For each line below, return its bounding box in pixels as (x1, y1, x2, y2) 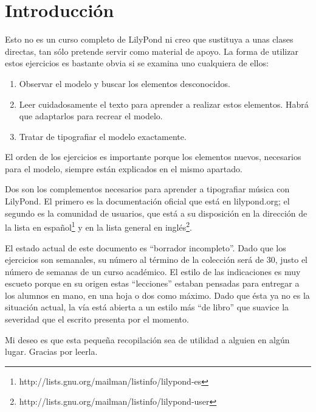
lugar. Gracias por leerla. (5, 345, 98, 358)
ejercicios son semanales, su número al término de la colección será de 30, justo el (5, 253, 307, 266)
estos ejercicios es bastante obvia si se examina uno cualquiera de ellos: (5, 57, 269, 69)
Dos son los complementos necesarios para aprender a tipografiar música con (5, 183, 290, 195)
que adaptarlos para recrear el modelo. (19, 110, 163, 122)
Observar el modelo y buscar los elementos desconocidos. (19, 77, 230, 89)
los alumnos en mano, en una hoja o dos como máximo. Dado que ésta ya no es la (5, 288, 310, 301)
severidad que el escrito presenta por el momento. (5, 313, 189, 326)
